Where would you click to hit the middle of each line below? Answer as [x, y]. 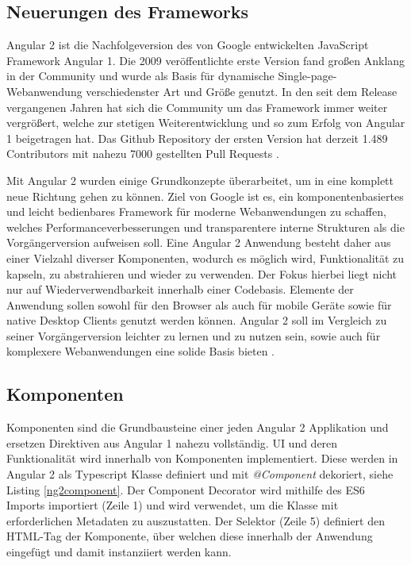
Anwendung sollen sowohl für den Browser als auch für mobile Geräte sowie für [199, 304]
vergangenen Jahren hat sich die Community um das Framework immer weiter [197, 107]
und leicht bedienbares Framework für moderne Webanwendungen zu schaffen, [196, 211]
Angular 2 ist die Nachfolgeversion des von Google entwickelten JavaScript [188, 45]
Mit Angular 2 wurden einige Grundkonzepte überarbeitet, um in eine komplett [200, 180]
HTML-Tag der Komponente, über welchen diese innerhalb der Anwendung [190, 536]
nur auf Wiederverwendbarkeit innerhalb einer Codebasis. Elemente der [180, 289]
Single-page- [307, 76]
